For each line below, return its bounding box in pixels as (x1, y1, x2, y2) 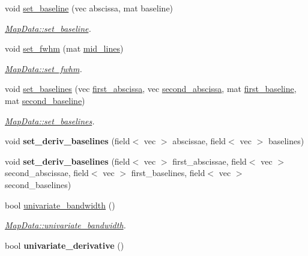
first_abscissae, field (172, 154, 247, 167)
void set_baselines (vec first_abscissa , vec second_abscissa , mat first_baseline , (5, 82, 297, 95)
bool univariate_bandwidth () (5, 198, 115, 211)
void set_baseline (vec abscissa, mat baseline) (5, 2, 174, 14)
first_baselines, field (131, 166, 205, 179)
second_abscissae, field (5, 166, 89, 179)
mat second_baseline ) (5, 94, 85, 106)
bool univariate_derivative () (5, 239, 124, 251)
